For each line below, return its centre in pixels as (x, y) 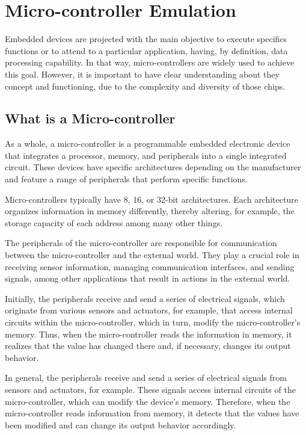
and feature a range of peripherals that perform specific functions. (126, 179)
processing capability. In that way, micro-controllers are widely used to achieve (150, 62)
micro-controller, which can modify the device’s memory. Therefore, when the (148, 401)
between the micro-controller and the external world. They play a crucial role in (152, 255)
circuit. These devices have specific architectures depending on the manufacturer (153, 167)
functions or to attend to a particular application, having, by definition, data (146, 50)
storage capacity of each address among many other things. (114, 222)
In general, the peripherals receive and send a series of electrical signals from (146, 378)
